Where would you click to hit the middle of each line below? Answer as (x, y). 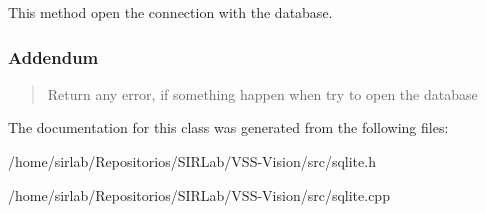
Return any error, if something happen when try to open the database (262, 93)
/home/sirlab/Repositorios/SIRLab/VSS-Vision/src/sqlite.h (192, 161)
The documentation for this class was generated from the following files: (228, 127)
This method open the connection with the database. (170, 12)
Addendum (53, 56)
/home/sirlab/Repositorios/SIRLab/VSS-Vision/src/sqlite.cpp (199, 194)
